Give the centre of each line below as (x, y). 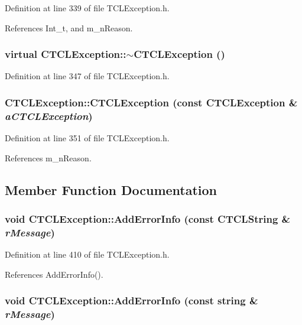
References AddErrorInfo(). (54, 274)
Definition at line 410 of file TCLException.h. (87, 254)
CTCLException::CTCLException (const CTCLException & (151, 102)
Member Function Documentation (111, 189)
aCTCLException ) (49, 116)
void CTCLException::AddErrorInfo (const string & (131, 300)
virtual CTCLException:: (66, 54)
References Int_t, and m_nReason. (69, 27)
